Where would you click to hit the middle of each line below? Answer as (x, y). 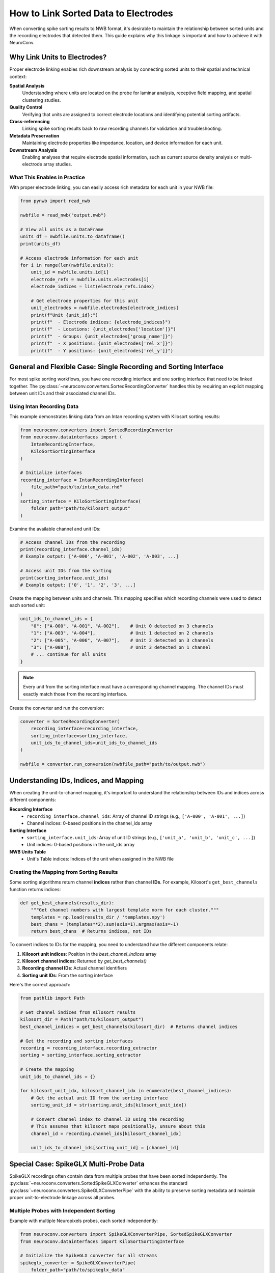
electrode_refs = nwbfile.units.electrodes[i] (90, 279)
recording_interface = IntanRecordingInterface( (82, 480)
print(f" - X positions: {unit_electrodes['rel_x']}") (102, 343)
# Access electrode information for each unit (79, 258)
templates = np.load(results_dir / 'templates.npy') (98, 917)
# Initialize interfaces (51, 473)
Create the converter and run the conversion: (57, 708)
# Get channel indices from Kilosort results (78, 1013)
